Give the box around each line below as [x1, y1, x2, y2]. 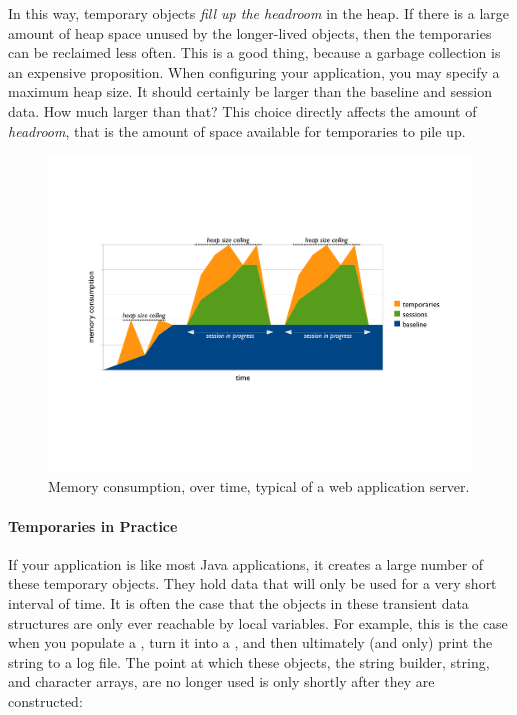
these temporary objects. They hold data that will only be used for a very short [8, 573, 497, 594]
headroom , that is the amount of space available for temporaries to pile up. [8, 120, 466, 141]
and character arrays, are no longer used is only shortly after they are [8, 671, 435, 692]
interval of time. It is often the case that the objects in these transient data [8, 592, 469, 613]
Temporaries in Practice [8, 515, 178, 536]
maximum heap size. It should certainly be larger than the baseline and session [8, 81, 492, 102]
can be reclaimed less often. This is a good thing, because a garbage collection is [8, 42, 501, 63]
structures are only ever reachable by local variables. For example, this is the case [8, 612, 508, 633]
